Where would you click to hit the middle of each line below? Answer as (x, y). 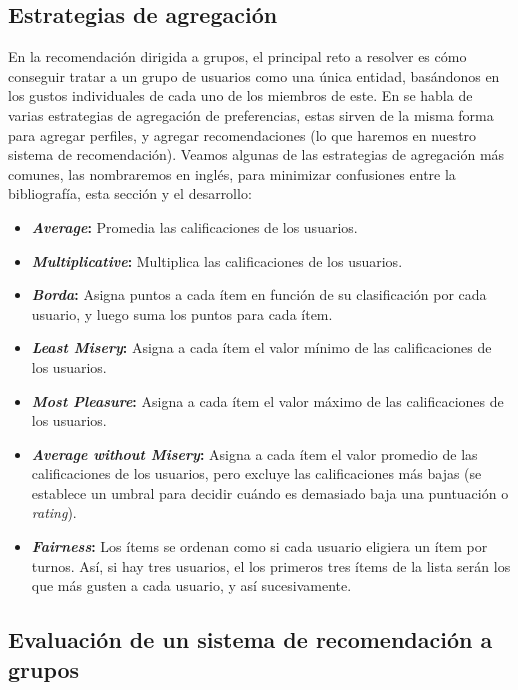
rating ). (54, 512)
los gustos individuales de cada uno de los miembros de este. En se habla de (240, 95)
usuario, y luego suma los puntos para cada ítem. (182, 313)
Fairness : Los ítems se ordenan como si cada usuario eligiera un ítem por (259, 546)
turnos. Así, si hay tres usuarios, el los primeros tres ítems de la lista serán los (271, 565)
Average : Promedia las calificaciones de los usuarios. (194, 226)
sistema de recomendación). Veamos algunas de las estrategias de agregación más (256, 154)
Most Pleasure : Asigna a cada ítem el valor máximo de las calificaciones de (267, 400)
